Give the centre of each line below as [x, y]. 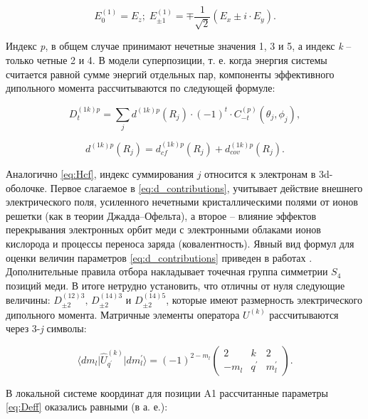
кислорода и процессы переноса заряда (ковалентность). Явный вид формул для [180, 243]
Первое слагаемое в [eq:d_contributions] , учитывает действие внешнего [206, 187]
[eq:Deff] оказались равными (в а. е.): [87, 407]
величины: [28, 300]
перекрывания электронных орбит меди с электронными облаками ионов [163, 229]
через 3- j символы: [46, 328]
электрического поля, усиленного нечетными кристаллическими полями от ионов [182, 202]
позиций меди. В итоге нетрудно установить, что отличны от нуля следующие [175, 285]
